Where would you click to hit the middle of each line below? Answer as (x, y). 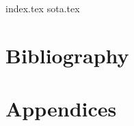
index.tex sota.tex (43, 8)
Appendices (61, 109)
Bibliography (67, 55)
